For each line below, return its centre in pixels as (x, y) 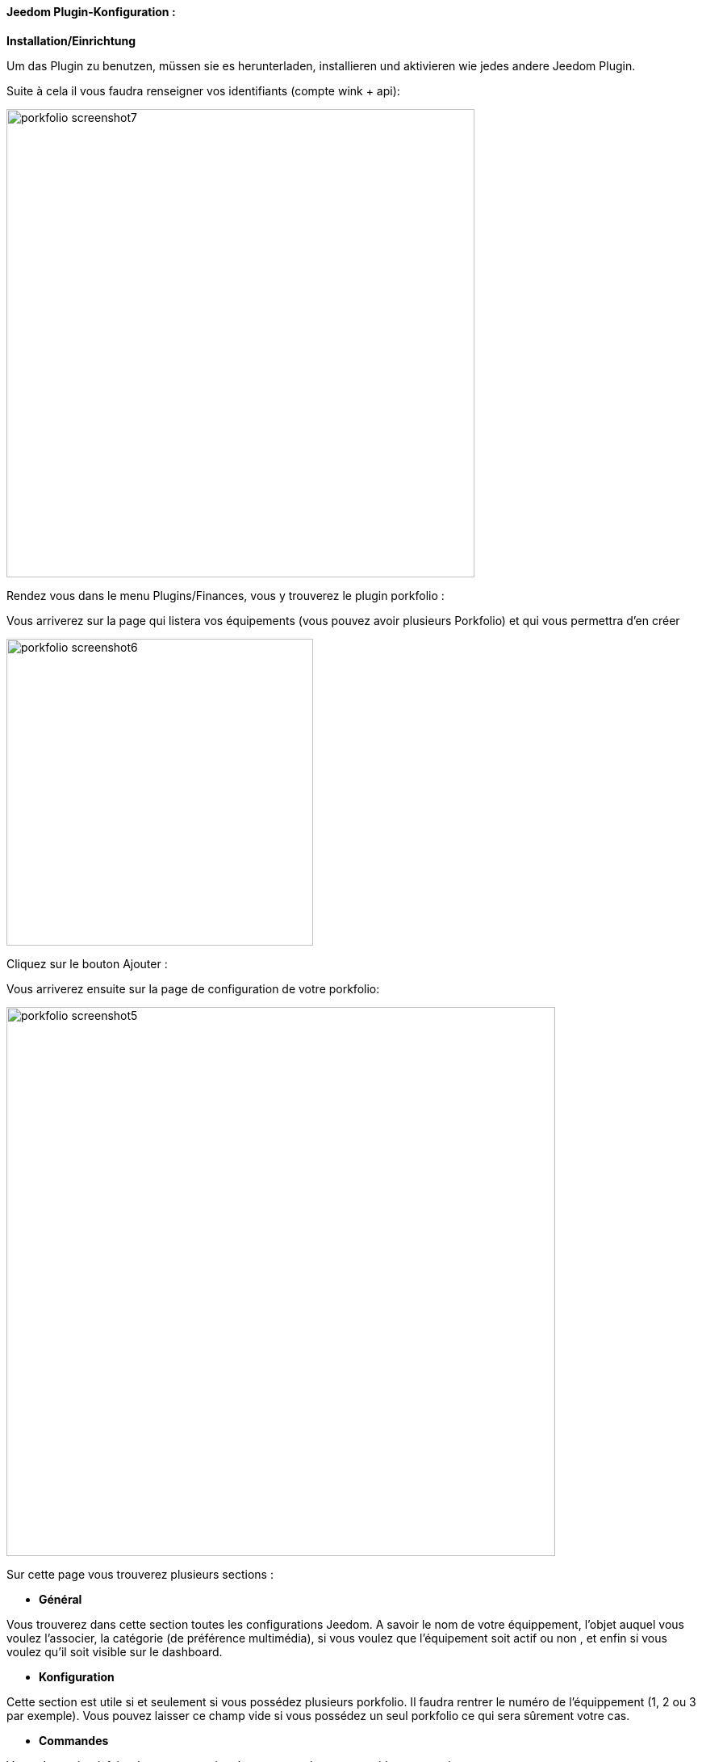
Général (61, 1599)
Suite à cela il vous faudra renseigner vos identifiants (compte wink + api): (203, 90)
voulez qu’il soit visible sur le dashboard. (115, 1651)
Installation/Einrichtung (71, 40)
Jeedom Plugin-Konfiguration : (91, 12)
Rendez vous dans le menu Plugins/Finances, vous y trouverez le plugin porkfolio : (226, 595)
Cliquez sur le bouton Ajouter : (87, 963)
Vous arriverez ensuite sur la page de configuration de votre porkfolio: (193, 988)
